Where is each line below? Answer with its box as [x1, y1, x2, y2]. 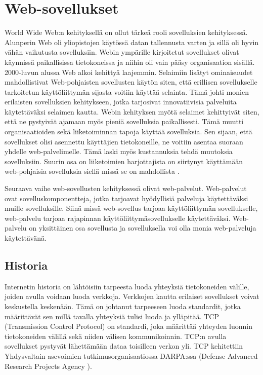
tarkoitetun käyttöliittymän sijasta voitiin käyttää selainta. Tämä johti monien [5, 86, 249, 97]
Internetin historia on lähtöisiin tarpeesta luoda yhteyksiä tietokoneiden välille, [5, 281, 249, 291]
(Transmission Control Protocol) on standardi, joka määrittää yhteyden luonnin [5, 321, 252, 331]
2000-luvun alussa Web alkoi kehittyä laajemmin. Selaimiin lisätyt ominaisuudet [5, 66, 253, 77]
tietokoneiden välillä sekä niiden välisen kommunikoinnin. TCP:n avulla [5, 330, 227, 341]
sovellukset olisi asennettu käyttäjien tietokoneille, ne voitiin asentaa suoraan [5, 136, 243, 146]
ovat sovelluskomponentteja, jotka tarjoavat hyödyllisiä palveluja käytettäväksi [5, 193, 248, 203]
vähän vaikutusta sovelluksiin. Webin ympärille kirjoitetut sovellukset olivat [5, 47, 239, 57]
